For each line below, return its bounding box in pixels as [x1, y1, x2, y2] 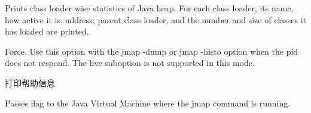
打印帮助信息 [5, 76, 55, 89]
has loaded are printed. [5, 25, 89, 37]
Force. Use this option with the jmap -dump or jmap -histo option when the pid [5, 45, 298, 57]
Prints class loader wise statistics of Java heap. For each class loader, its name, [5, 2, 294, 14]
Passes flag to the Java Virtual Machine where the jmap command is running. [5, 96, 291, 109]
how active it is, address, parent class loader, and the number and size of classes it [5, 13, 307, 26]
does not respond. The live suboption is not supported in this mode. [5, 56, 255, 69]
